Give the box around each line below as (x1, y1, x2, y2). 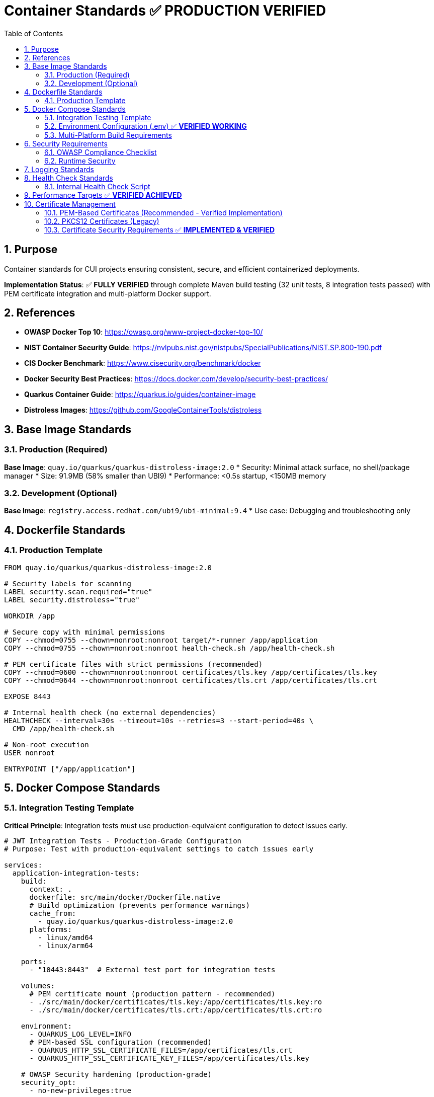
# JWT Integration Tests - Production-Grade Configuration (4, 836, 242, 845)
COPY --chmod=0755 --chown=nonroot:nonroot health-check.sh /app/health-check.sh (4, 644, 335, 652)
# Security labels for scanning (4, 579, 131, 588)
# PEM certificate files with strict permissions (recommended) (4, 660, 263, 668)
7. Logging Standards (24, 165, 95, 174)
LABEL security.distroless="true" (4, 595, 140, 604)
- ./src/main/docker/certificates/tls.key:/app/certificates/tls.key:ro (29, 997, 322, 1006)
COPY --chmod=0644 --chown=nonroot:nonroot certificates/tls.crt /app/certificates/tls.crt (4, 676, 377, 684)
